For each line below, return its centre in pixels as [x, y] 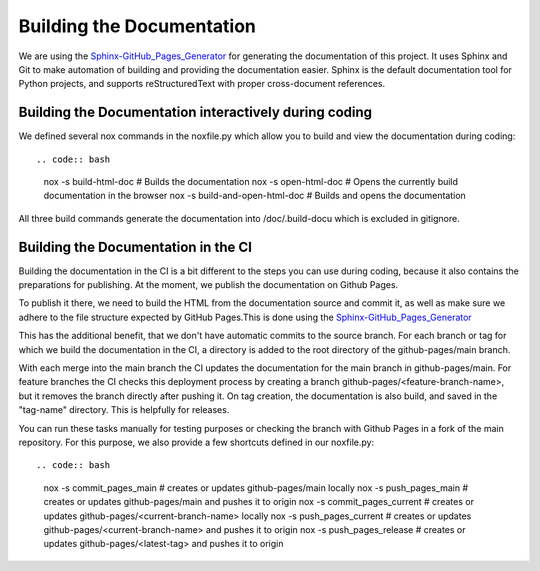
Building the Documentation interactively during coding [195, 112]
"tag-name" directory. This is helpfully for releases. [124, 410]
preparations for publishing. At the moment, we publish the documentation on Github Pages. [208, 285]
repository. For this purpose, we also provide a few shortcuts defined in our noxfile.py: [196, 442]
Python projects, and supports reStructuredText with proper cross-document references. [201, 84]
